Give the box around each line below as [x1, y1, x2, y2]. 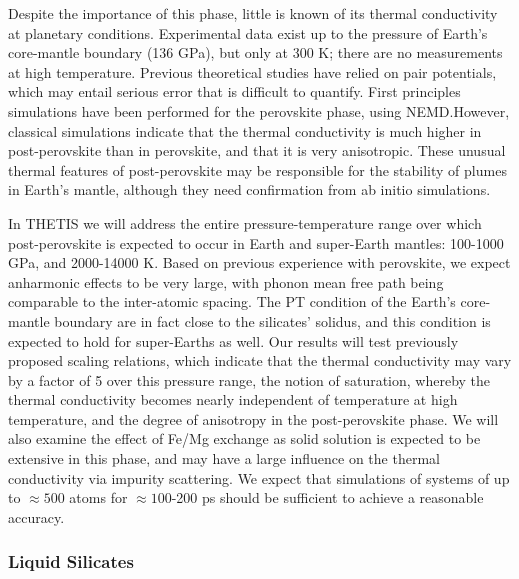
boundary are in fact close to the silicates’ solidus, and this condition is [54, 310, 491, 331]
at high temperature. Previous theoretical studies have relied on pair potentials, [8, 61, 497, 82]
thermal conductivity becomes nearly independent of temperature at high [8, 389, 458, 410]
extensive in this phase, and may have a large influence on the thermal [8, 448, 440, 469]
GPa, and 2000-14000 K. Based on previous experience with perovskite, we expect [8, 252, 511, 273]
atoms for [69, 487, 128, 508]
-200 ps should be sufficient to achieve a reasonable [171, 487, 484, 508]
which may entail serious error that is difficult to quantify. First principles [8, 81, 461, 102]
